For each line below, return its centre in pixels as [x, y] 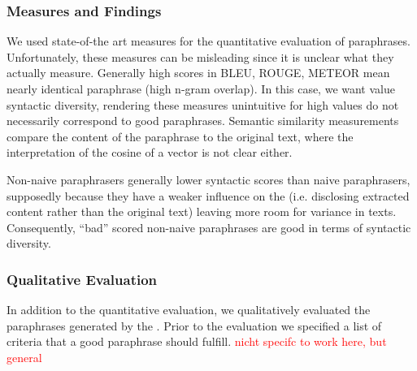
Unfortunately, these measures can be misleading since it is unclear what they [200, 56]
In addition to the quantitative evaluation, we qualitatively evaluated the [189, 310]
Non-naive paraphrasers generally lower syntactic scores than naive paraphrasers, [208, 179]
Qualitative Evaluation [82, 279]
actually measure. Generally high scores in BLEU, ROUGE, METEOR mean [198, 73]
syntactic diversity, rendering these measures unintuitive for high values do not [203, 104]
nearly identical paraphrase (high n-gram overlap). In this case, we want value [201, 88]
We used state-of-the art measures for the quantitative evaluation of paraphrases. [208, 41]
